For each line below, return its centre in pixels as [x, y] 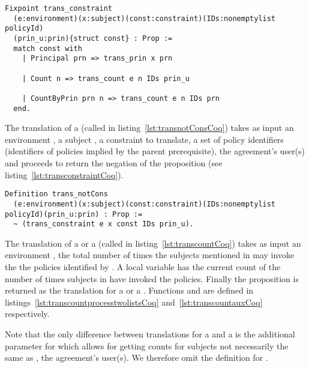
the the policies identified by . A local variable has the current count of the [143, 267]
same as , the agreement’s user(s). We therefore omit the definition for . [136, 357]
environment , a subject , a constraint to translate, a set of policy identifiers [144, 139]
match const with [48, 48]
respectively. [27, 314]
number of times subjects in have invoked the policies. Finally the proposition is [152, 278]
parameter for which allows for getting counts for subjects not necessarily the [147, 345]
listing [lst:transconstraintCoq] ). [64, 174]
